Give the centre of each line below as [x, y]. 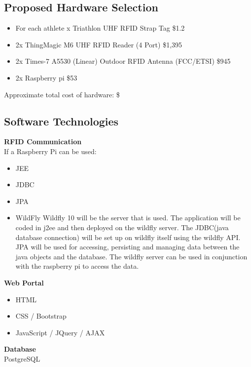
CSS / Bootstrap [41, 316]
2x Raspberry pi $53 [46, 77]
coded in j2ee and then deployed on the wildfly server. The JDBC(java [122, 227]
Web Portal [24, 282]
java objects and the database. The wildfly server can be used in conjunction [131, 256]
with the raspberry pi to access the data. [77, 266]
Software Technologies [61, 121]
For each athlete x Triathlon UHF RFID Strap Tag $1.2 [100, 28]
